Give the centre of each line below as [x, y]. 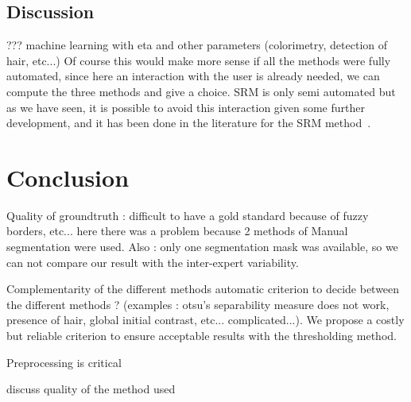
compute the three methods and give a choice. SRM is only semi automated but [201, 91]
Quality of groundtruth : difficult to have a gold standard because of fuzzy [188, 215]
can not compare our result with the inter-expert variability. [153, 262]
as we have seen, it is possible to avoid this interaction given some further [186, 107]
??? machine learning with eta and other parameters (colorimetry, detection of [197, 45]
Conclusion [68, 177]
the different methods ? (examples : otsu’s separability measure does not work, [198, 304]
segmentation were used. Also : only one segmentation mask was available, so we [202, 247]
